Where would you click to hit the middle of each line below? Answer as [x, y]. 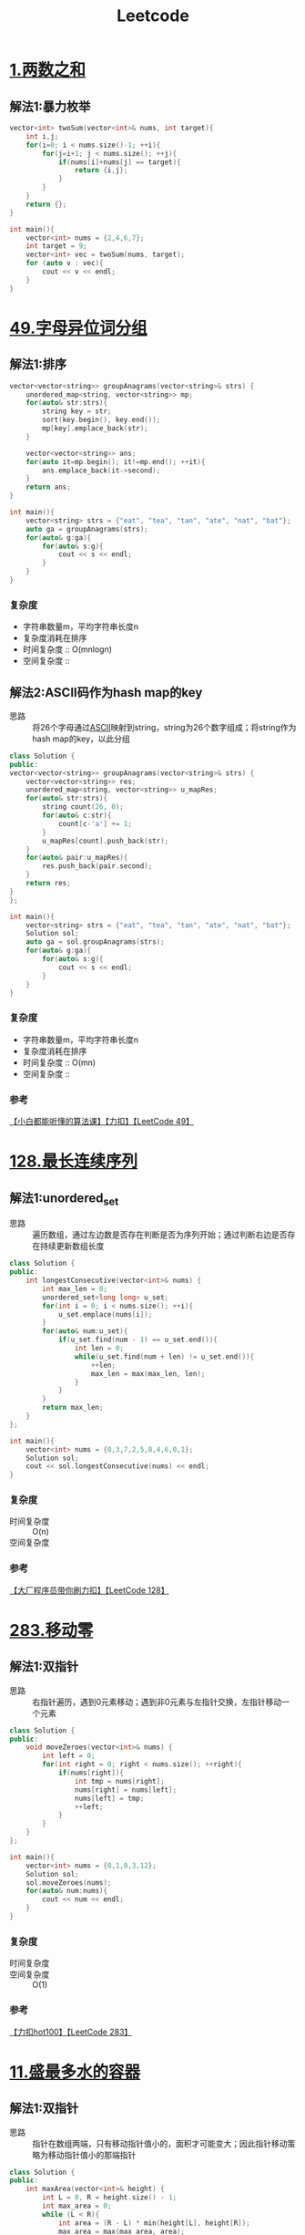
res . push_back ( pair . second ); [97, 866]
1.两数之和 [48, 70]
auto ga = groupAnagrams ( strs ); [87, 529]
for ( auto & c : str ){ [77, 816]
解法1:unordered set [64, 1199]
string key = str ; [77, 411]
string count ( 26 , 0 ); [83, 807]
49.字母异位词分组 [78, 328]
